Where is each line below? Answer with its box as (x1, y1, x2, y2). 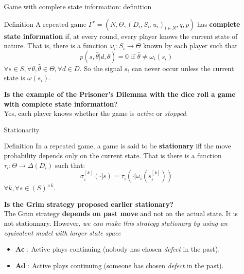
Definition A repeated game (4, 18, 87, 29)
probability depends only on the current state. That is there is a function (4, 150, 222, 160)
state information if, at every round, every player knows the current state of (4, 31, 238, 41)
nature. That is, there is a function (4, 40, 107, 51)
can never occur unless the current (132, 63, 234, 73)
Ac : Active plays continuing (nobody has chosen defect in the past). (15, 244, 220, 254)
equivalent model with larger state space (4, 227, 121, 237)
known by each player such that (143, 40, 238, 51)
